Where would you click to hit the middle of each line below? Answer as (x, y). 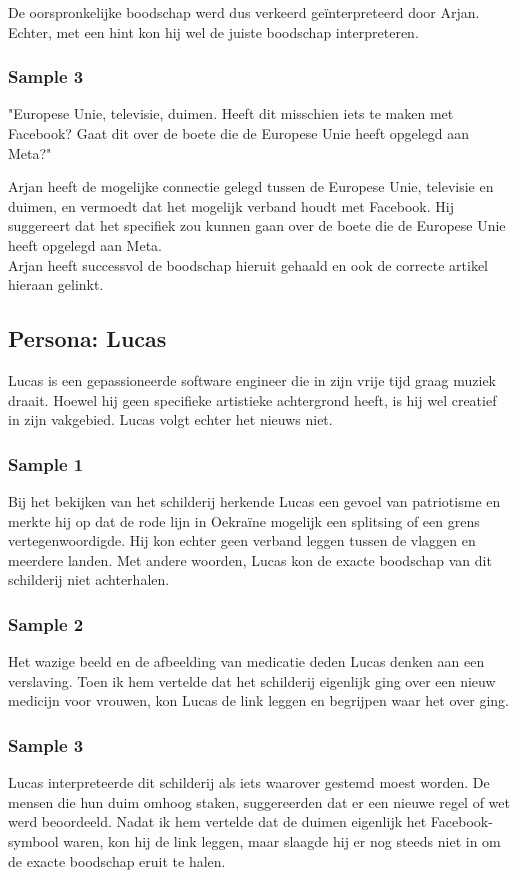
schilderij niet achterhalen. (89, 579)
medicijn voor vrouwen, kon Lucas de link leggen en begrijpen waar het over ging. (258, 700)
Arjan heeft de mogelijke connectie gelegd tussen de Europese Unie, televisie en (251, 186)
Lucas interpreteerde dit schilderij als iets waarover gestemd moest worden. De (249, 782)
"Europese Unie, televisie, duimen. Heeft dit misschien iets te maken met (231, 113)
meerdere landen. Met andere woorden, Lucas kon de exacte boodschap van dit (250, 559)
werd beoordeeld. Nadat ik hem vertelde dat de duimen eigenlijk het (217, 821)
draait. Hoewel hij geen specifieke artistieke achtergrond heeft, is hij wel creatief (252, 399)
